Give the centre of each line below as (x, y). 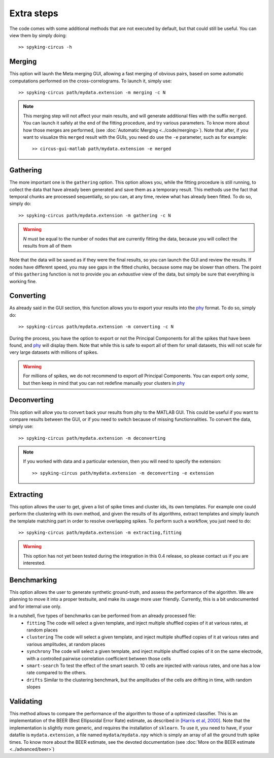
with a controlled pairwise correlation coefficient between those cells (99, 658)
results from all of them (47, 246)
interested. (34, 563)
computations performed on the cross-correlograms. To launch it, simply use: (91, 81)
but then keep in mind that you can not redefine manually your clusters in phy (104, 383)
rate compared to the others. (57, 673)
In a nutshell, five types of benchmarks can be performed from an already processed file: (103, 616)
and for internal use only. (36, 606)
